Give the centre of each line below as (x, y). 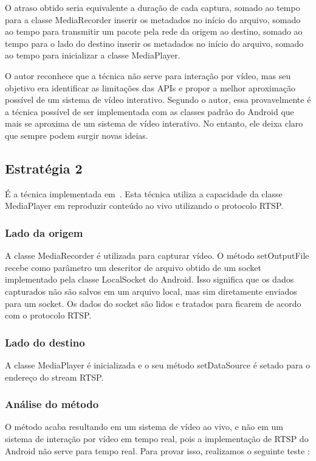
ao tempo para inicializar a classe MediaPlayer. (93, 55)
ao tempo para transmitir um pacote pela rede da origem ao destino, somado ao (154, 31)
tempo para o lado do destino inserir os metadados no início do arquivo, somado (154, 43)
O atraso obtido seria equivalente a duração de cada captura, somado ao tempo (153, 7)
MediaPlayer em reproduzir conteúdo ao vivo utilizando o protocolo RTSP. (144, 206)
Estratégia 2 (44, 168)
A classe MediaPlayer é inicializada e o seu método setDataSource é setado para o (158, 364)
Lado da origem (44, 232)
